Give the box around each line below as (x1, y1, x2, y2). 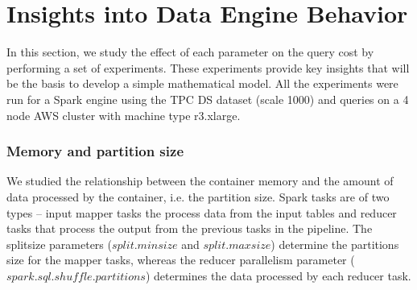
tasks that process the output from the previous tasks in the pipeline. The (6, 220, 373, 237)
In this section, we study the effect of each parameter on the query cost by (6, 43, 374, 60)
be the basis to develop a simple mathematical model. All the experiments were (6, 75, 398, 92)
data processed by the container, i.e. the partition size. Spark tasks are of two (6, 188, 390, 205)
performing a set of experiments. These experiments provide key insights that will (6, 59, 410, 76)
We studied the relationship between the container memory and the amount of (6, 172, 394, 189)
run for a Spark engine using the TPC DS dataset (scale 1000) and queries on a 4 (6, 90, 409, 107)
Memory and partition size (6, 141, 184, 161)
